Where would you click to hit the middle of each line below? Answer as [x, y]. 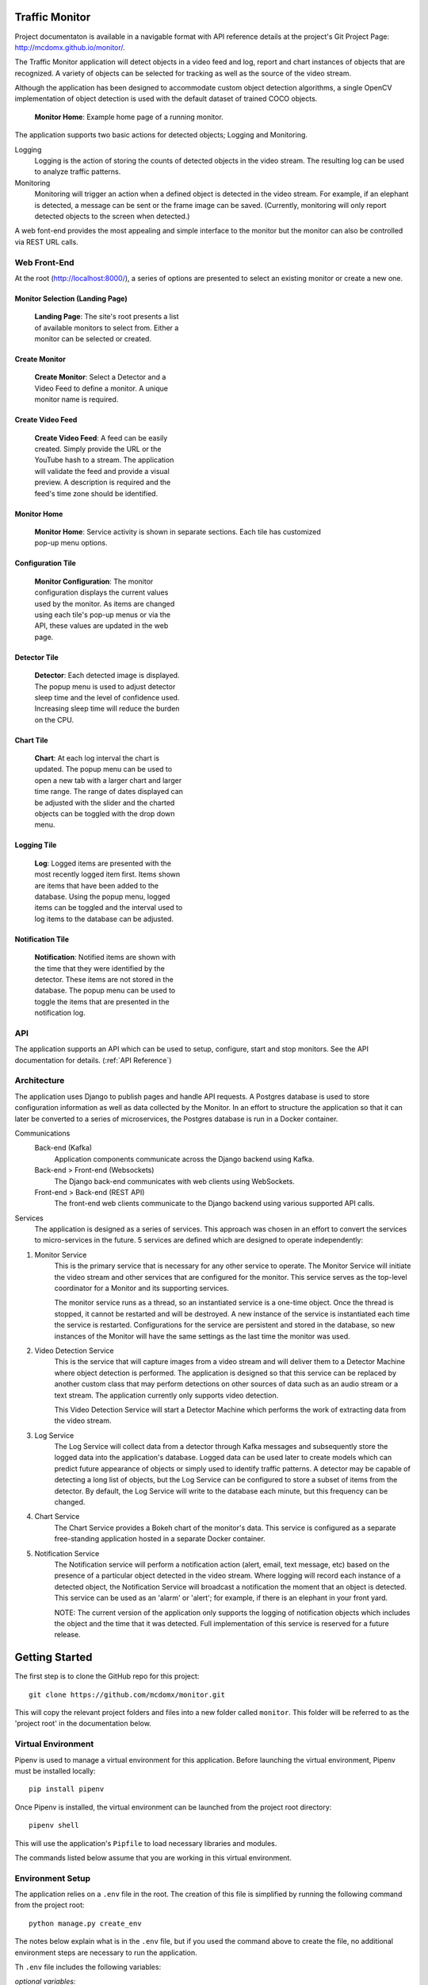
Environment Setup [53, 1878]
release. [67, 1635]
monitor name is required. [76, 399]
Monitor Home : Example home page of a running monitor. [129, 117]
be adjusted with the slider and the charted [105, 803]
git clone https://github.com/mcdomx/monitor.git [127, 1694]
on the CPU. [54, 719]
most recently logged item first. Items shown [107, 874]
